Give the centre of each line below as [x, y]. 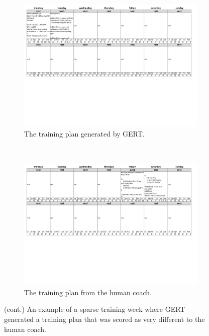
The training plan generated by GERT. [84, 133]
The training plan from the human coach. [88, 292]
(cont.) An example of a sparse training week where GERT [95, 309]
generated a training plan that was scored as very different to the [104, 319]
